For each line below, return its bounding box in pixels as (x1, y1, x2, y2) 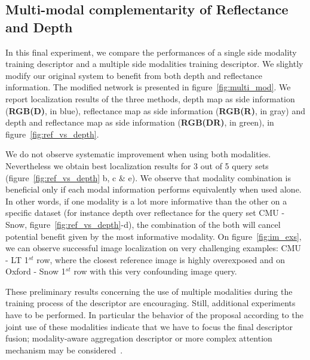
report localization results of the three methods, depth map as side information (5, 92, 295, 105)
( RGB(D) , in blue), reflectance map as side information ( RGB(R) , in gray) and (5, 104, 305, 117)
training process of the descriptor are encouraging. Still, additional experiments (5, 297, 296, 309)
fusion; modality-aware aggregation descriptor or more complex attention (5, 332, 272, 344)
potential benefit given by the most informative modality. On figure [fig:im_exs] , (5, 230, 302, 242)
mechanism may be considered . (5, 343, 123, 356)
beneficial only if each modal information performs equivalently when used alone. (5, 183, 302, 196)
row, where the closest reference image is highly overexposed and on (36, 253, 286, 266)
